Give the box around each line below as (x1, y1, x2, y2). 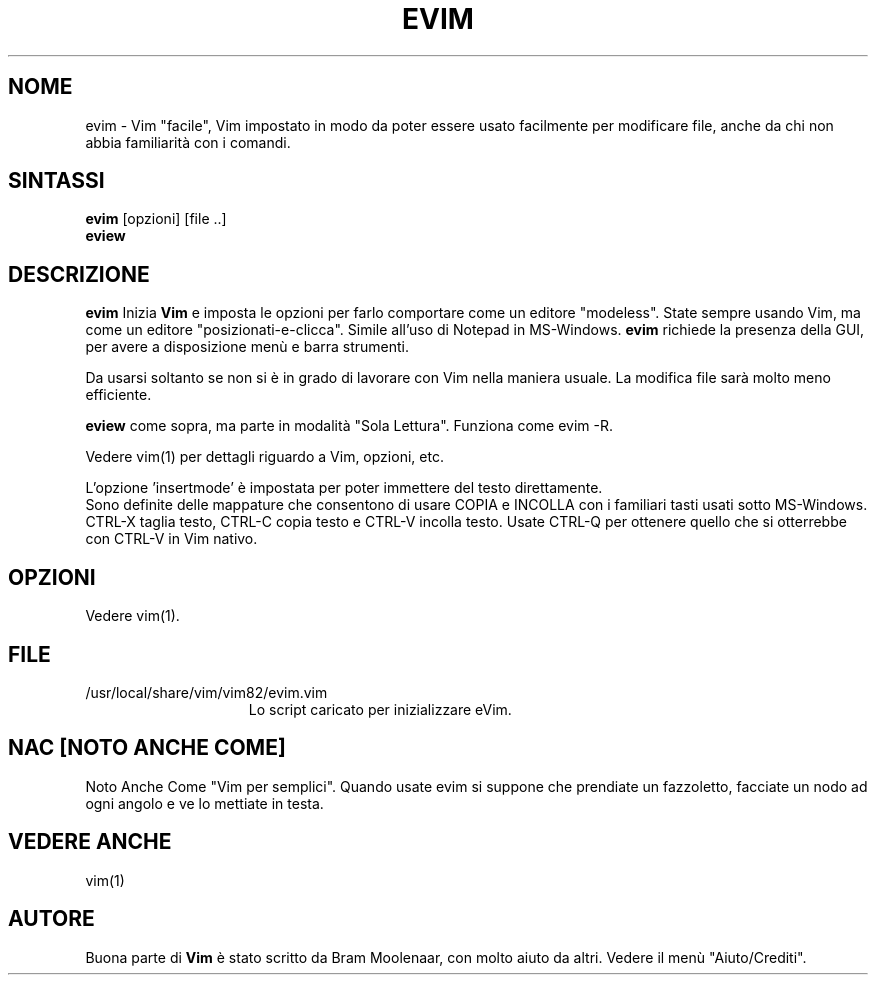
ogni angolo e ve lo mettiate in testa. (85, 794, 324, 812)
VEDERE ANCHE (8, 829, 172, 855)
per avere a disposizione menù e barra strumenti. (85, 338, 410, 356)
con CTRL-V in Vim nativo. (85, 530, 258, 548)
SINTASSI (8, 168, 105, 194)
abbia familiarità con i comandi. (85, 133, 291, 151)
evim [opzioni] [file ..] (85, 210, 227, 228)
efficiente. (85, 386, 152, 404)
